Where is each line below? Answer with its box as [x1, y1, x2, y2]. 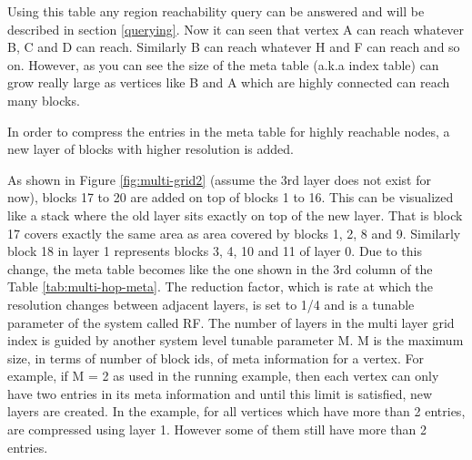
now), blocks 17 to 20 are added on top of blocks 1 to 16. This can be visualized [7, 188, 454, 207]
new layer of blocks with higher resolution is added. [7, 139, 294, 158]
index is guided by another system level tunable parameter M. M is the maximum [7, 331, 464, 350]
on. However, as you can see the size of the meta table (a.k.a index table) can [7, 55, 439, 74]
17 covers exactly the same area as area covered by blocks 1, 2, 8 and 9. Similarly [7, 223, 461, 242]
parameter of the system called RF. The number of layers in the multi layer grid [7, 312, 455, 332]
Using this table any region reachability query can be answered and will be [7, 2, 425, 20]
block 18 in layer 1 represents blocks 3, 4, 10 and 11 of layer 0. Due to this [7, 241, 423, 261]
